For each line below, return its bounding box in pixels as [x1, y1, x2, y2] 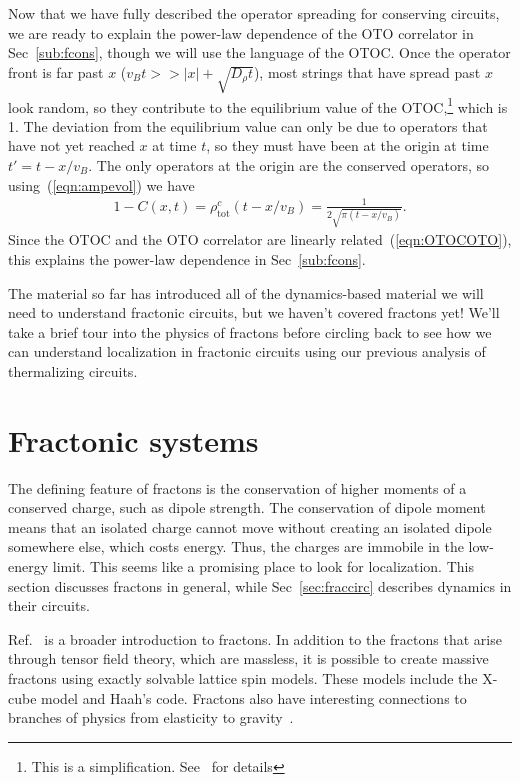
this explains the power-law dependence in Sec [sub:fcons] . [8, 249, 366, 270]
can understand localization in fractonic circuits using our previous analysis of [8, 341, 486, 362]
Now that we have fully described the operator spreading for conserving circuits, [8, 3, 500, 23]
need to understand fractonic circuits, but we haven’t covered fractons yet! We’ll [8, 302, 500, 323]
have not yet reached [8, 135, 135, 156]
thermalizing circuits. [8, 360, 138, 381]
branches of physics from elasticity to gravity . [8, 707, 294, 728]
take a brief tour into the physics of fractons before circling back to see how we [8, 321, 492, 342]
